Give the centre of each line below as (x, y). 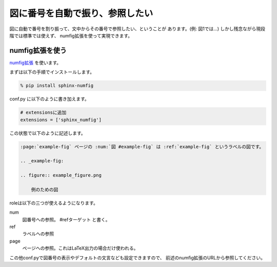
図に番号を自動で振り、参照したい (81, 13)
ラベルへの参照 (38, 234)
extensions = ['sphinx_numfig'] (61, 120)
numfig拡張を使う (38, 50)
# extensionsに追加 (43, 112)
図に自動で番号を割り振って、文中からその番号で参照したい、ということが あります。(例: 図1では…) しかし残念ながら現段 (137, 29)
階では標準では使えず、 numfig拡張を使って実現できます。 (71, 35)
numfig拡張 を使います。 (35, 63)
